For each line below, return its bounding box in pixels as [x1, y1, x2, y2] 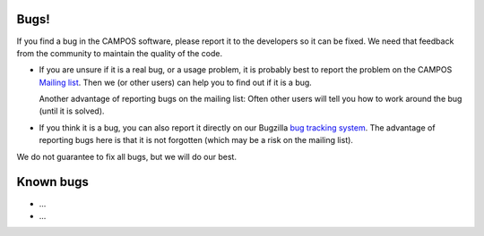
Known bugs [16, 174, 90, 190]
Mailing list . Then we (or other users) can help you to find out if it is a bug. [39, 77, 313, 88]
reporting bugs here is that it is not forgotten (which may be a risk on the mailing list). [39, 135, 354, 146]
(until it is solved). [39, 105, 105, 116]
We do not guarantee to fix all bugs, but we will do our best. [16, 151, 238, 162]
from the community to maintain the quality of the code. [16, 47, 223, 58]
